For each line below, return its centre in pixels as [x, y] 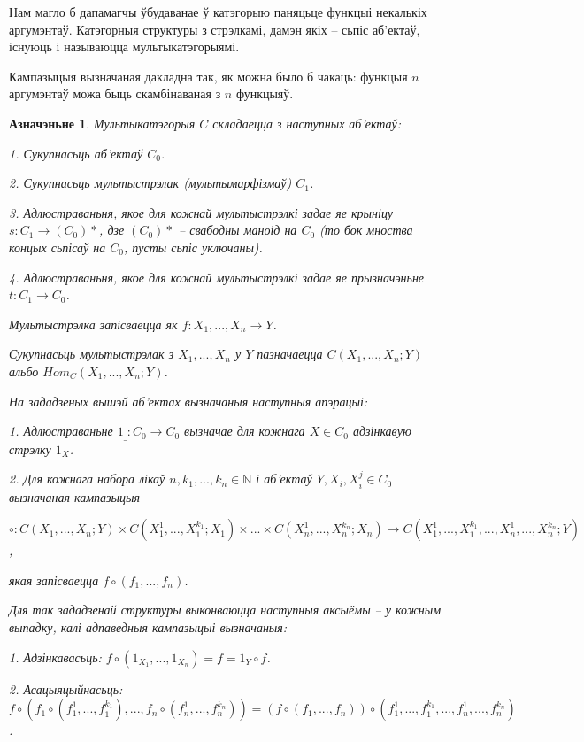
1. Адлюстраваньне [61, 431]
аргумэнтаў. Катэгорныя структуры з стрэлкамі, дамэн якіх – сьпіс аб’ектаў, [215, 29]
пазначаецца [290, 354]
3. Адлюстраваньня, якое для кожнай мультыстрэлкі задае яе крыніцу [201, 212]
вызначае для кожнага [245, 431]
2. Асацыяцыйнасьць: [66, 688]
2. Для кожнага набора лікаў [87, 479]
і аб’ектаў [284, 479]
